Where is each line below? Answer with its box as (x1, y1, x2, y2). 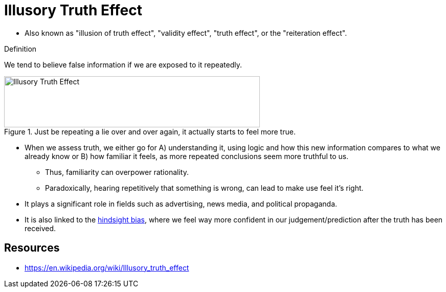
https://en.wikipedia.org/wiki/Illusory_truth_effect (25, 263, 189, 272)
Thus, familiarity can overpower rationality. (45, 167, 189, 176)
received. (25, 223, 56, 233)
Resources (4, 241, 60, 255)
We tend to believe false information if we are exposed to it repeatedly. (4, 60, 242, 69)
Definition (4, 44, 37, 53)
